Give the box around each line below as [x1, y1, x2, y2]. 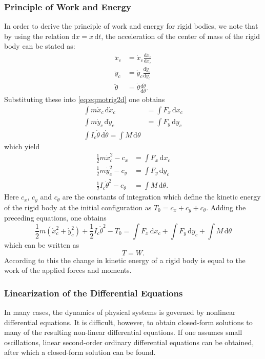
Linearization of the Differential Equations [4, 286, 183, 299]
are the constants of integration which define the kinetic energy [62, 191, 261, 202]
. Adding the [206, 202, 246, 212]
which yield [4, 141, 40, 151]
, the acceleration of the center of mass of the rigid [101, 30, 260, 41]
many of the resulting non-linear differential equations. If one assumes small [4, 327, 242, 337]
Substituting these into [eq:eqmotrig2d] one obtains [4, 94, 165, 105]
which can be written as [4, 239, 79, 250]
